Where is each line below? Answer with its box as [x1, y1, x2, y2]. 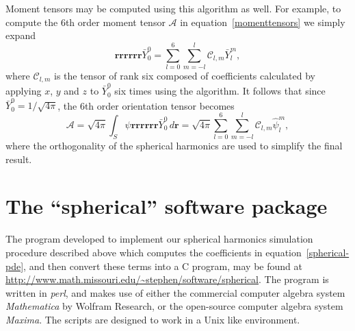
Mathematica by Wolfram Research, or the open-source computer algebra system [5, 299, 343, 313]
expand [5, 28, 36, 42]
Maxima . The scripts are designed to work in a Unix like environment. [5, 312, 300, 326]
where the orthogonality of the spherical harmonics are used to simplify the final [5, 138, 343, 153]
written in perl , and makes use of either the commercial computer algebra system [5, 285, 345, 299]
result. [5, 151, 32, 166]
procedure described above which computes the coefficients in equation [5, 245, 302, 260]
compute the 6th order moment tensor [5, 14, 166, 29]
